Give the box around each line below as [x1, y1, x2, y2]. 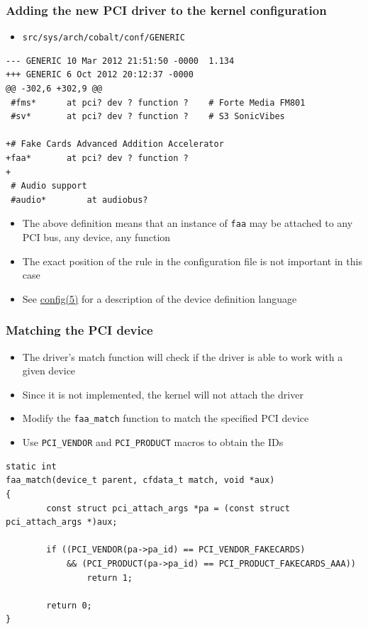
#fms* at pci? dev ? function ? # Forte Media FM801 [11, 97, 306, 108]
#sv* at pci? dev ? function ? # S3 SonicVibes [11, 111, 285, 122]
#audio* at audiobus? [11, 194, 148, 205]
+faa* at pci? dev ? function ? [6, 153, 189, 164]
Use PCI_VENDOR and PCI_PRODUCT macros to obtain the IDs [22, 435, 284, 450]
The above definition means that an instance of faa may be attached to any [22, 216, 353, 230]
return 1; [87, 572, 133, 583]
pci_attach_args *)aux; [6, 517, 118, 528]
